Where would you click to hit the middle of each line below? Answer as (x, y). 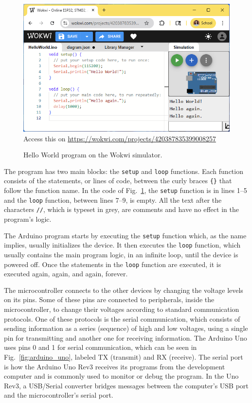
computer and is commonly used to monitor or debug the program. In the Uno (121, 376)
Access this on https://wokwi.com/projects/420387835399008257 (120, 138)
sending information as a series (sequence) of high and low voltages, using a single (126, 328)
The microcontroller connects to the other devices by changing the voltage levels (124, 290)
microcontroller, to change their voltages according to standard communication (122, 309)
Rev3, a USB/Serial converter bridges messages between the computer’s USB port (126, 385)
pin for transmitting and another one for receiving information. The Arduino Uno (126, 337)
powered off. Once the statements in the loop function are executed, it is (113, 264)
